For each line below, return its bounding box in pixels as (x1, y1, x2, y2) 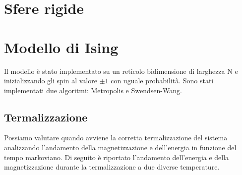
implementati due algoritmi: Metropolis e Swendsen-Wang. (4, 85, 182, 95)
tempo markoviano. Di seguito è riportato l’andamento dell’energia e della (4, 152, 229, 162)
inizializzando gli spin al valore (4, 75, 97, 86)
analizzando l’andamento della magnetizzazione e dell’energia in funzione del (4, 142, 237, 153)
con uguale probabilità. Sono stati (111, 75, 214, 86)
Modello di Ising (4, 37, 119, 57)
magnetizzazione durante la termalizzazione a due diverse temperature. (4, 162, 220, 172)
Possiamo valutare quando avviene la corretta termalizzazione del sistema (4, 132, 228, 143)
